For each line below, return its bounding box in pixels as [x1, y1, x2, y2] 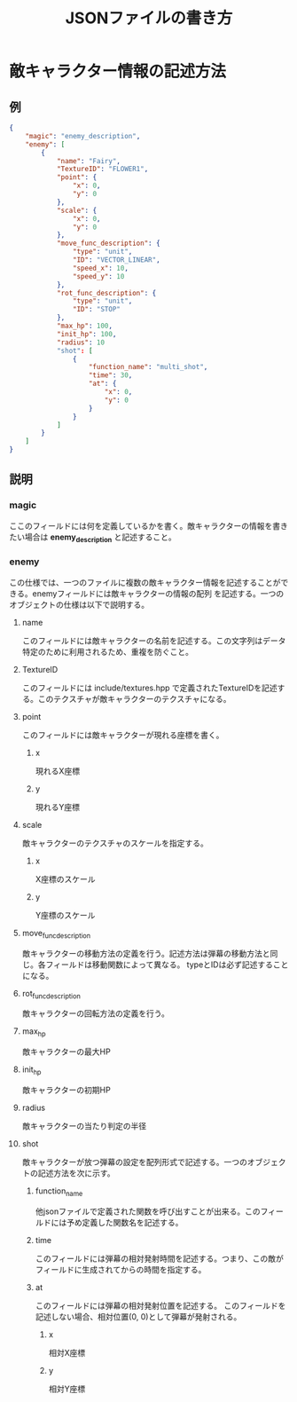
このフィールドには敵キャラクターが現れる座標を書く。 [21, 729, 224, 740]
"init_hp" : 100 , [56, 329, 117, 338]
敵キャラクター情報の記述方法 [9, 61, 226, 82]
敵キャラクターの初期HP [21, 1084, 111, 1095]
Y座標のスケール [35, 910, 96, 920]
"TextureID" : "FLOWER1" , [56, 165, 149, 174]
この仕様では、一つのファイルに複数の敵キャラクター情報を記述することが [9, 577, 281, 587]
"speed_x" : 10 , [72, 264, 129, 272]
